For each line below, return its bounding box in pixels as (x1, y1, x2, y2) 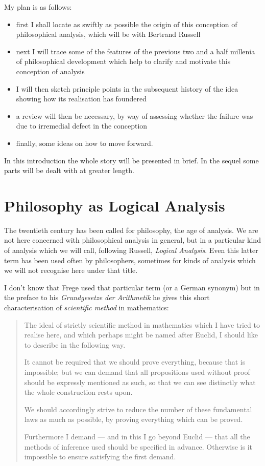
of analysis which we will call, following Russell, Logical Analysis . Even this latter (4, 245, 258, 256)
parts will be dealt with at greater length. (4, 165, 134, 176)
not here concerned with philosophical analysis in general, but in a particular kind (4, 235, 261, 245)
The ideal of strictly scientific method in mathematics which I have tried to (24, 319, 260, 330)
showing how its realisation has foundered (16, 93, 147, 104)
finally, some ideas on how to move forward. (16, 137, 153, 148)
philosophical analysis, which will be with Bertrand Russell (16, 29, 201, 39)
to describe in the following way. (24, 339, 126, 350)
